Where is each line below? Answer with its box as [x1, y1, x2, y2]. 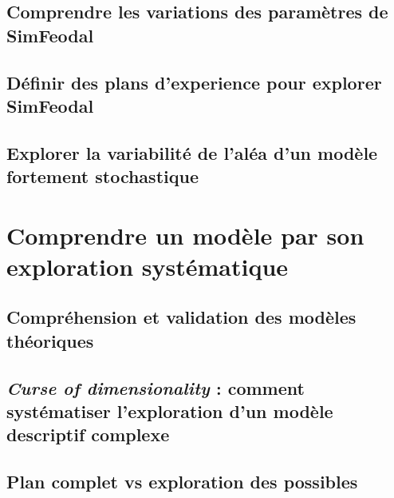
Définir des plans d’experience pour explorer [6, 70, 382, 94]
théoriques [6, 328, 94, 353]
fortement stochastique [6, 164, 199, 189]
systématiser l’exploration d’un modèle [6, 399, 333, 424]
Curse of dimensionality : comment [6, 375, 305, 400]
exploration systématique [6, 249, 289, 282]
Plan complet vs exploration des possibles [6, 469, 358, 494]
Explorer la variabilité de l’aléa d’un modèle [6, 140, 378, 165]
